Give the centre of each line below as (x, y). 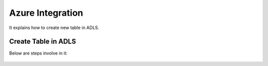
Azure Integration (46, 13)
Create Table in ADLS (43, 42)
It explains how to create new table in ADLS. (54, 28)
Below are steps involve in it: (38, 53)
